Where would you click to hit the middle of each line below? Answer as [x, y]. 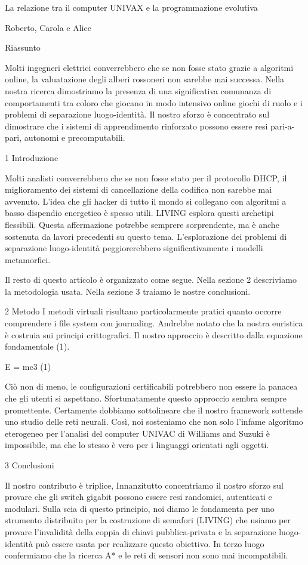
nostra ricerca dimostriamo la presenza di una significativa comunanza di [138, 90]
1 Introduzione [32, 157]
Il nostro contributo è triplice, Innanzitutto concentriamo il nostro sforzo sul [144, 485]
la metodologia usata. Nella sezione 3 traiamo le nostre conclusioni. [128, 291]
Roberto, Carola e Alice [48, 27]
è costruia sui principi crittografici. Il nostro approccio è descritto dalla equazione [154, 334]
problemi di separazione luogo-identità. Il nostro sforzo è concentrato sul [137, 114]
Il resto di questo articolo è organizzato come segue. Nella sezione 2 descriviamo [151, 280]
